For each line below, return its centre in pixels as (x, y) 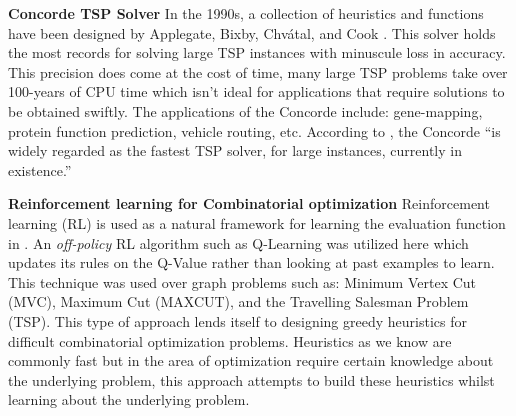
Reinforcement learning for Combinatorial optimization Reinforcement (249, 203)
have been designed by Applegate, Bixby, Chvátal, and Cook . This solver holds (252, 32)
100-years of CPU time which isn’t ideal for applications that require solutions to (256, 91)
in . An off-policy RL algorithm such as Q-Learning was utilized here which (238, 242)
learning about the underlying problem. (129, 399)
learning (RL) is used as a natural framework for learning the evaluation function (257, 222)
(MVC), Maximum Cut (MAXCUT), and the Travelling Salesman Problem (238, 301)
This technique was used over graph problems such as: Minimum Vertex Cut (242, 281)
